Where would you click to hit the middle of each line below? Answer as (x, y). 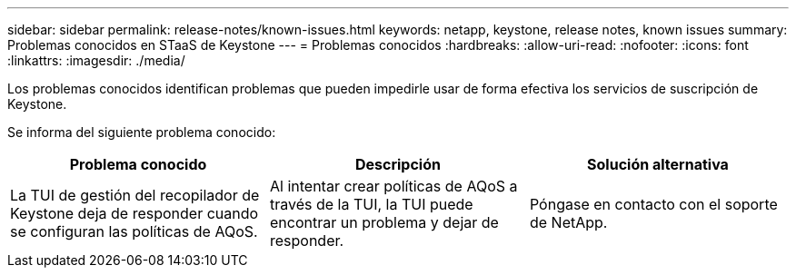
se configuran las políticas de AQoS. (134, 231)
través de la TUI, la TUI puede (371, 204)
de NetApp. (568, 222)
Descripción (398, 164)
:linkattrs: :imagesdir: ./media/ (96, 60)
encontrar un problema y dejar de (384, 222)
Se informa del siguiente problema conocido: (142, 132)
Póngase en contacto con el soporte (653, 204)
